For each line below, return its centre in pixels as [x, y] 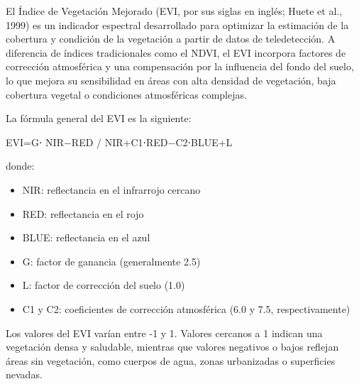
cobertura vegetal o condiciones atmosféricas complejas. [126, 94]
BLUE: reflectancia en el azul [86, 237]
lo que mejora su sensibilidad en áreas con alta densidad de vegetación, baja [171, 80]
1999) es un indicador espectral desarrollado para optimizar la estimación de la [177, 24]
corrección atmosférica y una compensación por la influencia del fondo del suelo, [180, 66]
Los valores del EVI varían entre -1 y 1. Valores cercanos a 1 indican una [164, 333]
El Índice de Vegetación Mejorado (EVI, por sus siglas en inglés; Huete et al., [174, 11]
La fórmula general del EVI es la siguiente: [99, 118]
